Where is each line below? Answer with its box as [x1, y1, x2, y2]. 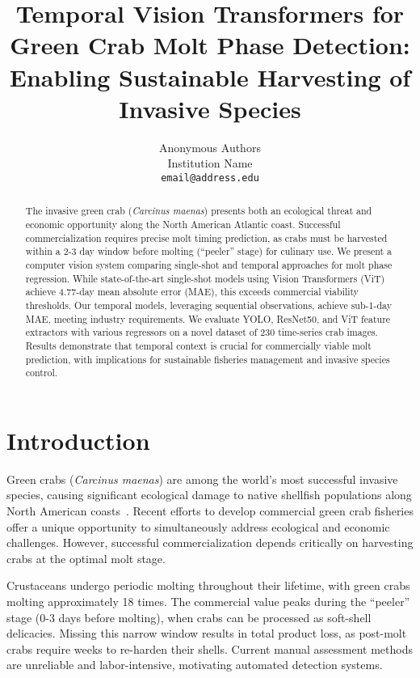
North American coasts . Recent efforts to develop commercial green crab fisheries [6, 502, 414, 519]
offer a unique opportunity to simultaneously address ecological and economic [6, 518, 390, 535]
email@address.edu [161, 172, 259, 184]
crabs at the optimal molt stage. [6, 549, 166, 566]
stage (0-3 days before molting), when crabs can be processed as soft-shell [6, 608, 372, 625]
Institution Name [167, 155, 253, 172]
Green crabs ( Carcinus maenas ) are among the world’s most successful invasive [6, 470, 398, 487]
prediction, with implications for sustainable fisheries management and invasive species [25, 352, 390, 366]
